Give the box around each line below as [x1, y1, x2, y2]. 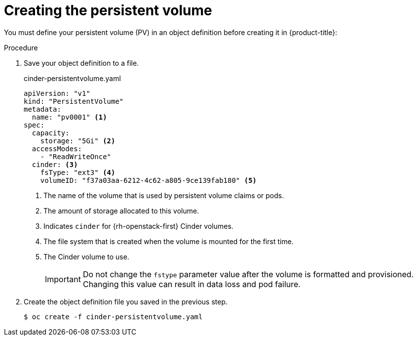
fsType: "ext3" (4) [40, 168, 115, 176]
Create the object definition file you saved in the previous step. [24, 297, 227, 306]
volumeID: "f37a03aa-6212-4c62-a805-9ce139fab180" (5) [40, 176, 257, 184]
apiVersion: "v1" [24, 89, 90, 97]
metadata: [24, 105, 61, 113]
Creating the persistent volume [4, 2, 212, 19]
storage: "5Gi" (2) [40, 136, 115, 145]
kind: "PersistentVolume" [24, 97, 124, 105]
